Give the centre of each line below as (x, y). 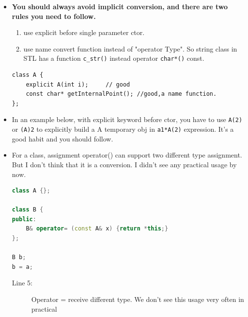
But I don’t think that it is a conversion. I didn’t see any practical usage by (124, 164)
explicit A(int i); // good (78, 84)
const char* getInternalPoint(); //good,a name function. (121, 94)
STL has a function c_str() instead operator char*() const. (114, 58)
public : (24, 219)
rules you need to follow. (54, 16)
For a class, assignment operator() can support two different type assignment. (127, 155)
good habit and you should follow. (62, 138)
